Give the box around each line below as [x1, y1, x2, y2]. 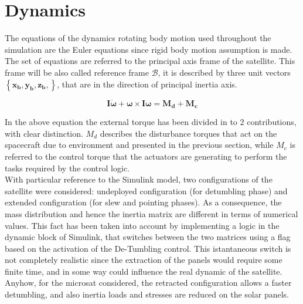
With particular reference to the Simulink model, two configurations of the [5, 173, 273, 185]
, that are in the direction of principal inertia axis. [57, 77, 237, 90]
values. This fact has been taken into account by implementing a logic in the [5, 219, 280, 231]
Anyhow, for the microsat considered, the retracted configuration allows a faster [5, 276, 292, 289]
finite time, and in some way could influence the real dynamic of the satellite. [5, 265, 282, 277]
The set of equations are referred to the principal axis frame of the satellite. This [5, 55, 295, 67]
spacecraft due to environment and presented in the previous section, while [5, 139, 274, 151]
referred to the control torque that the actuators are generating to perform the [5, 150, 287, 162]
